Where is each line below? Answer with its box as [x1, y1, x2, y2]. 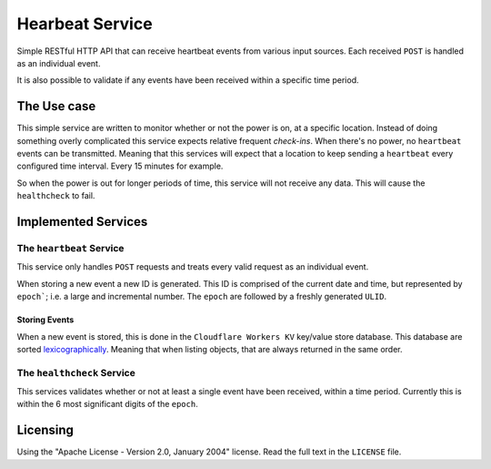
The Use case [16, 98, 96, 114]
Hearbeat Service [16, 14, 154, 34]
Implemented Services [16, 214, 148, 229]
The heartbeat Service [16, 241, 125, 254]
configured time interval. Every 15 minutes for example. [16, 160, 224, 172]
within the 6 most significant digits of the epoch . [16, 399, 199, 410]
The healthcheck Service [16, 366, 135, 379]
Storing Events [16, 314, 75, 325]
